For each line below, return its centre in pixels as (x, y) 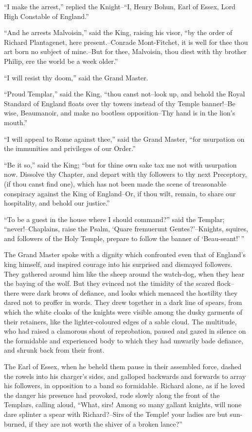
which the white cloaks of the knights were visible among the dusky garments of (123, 312)
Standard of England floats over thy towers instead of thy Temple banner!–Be (120, 103)
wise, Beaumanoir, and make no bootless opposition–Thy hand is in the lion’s (120, 113)
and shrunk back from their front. (54, 350)
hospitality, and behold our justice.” (57, 203)
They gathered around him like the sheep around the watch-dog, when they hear (124, 273)
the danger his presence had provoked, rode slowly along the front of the (112, 395)
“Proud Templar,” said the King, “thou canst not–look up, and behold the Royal (125, 94)
